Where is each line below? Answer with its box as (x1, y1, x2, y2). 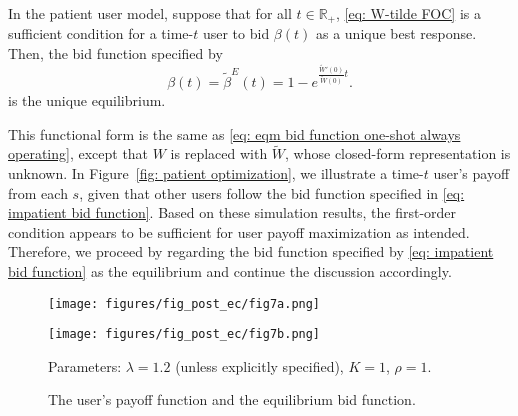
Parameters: (48, 355, 122, 376)
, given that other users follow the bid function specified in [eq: (79, 182, 465, 203)
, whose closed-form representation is (285, 143, 511, 164)
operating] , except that (8, 143, 149, 164)
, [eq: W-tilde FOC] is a (336, 3, 481, 23)
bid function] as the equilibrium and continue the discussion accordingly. (8, 260, 452, 281)
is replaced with (170, 143, 268, 164)
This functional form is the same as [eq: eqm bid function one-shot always (8, 123, 461, 144)
